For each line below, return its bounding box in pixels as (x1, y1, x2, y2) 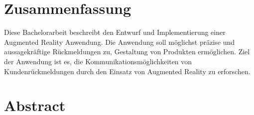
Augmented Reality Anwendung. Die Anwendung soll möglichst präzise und (4, 36, 235, 47)
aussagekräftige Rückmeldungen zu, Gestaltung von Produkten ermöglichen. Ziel (4, 46, 250, 57)
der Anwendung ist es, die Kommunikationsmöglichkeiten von (4, 56, 192, 66)
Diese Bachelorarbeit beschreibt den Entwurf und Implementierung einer (4, 27, 226, 37)
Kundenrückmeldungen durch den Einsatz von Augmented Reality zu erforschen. (4, 66, 251, 76)
